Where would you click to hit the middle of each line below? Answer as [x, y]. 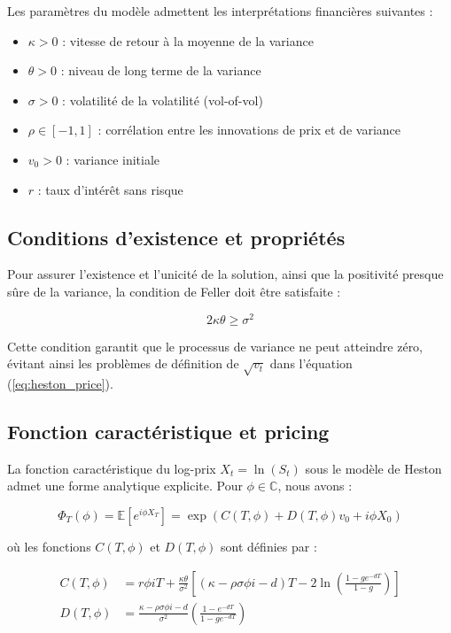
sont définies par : [269, 546]
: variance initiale [113, 159]
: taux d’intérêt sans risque [110, 189]
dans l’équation [311, 363]
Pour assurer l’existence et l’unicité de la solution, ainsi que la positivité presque [225, 274]
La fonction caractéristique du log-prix [112, 468]
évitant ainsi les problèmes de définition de [123, 363]
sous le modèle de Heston [373, 468]
